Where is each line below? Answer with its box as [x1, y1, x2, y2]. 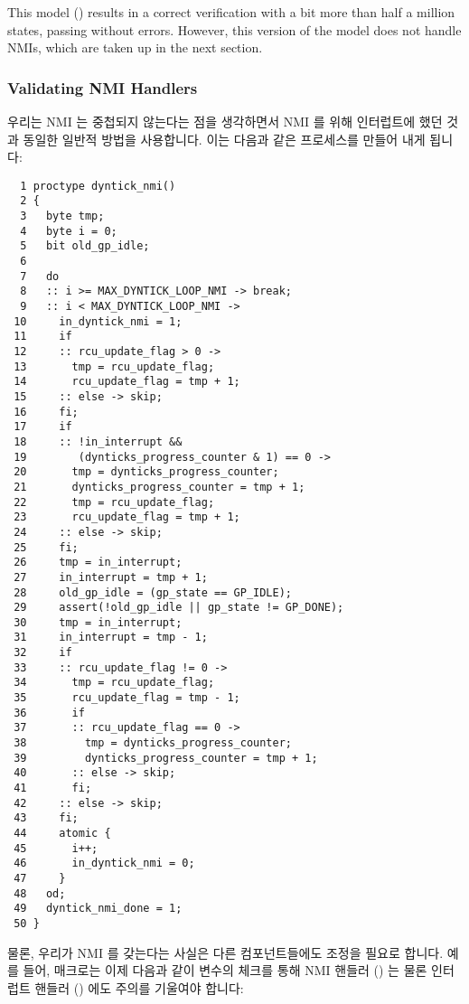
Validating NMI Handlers [7, 76, 198, 99]
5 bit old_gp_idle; [20, 239, 150, 253]
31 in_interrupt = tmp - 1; [14, 631, 208, 644]
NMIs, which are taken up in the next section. [7, 38, 263, 57]
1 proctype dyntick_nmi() [20, 179, 176, 192]
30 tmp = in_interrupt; [14, 615, 183, 629]
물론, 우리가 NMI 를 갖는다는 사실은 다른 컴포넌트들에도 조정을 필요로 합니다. [7, 943, 444, 962]
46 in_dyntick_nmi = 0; [14, 857, 195, 870]
